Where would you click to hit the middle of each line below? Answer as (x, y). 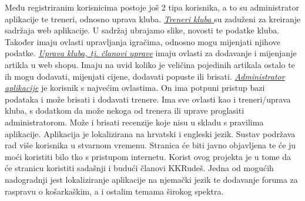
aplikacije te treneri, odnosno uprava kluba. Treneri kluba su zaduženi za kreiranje (153, 18)
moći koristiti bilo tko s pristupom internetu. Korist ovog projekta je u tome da (148, 156)
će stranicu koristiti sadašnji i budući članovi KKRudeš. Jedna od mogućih (139, 168)
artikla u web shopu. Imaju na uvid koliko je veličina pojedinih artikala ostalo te (150, 64)
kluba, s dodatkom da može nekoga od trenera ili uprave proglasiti (125, 110)
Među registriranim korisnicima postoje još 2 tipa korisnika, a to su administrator (152, 7)
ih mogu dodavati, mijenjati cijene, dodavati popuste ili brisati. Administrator (145, 76)
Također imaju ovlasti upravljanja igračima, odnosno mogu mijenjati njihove (143, 41)
